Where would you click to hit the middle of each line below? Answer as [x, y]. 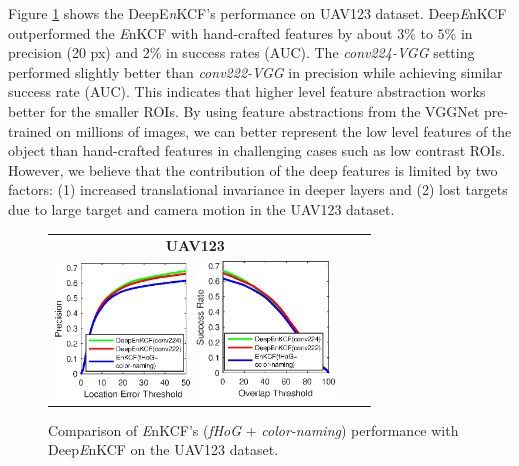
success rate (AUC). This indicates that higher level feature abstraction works [247, 91]
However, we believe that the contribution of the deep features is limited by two [253, 169]
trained [30, 130]
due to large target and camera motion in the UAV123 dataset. [201, 208]
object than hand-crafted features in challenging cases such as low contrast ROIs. [257, 150]
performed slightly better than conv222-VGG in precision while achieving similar [255, 71]
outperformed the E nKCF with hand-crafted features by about [200, 32]
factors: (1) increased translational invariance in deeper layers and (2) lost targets [258, 189]
